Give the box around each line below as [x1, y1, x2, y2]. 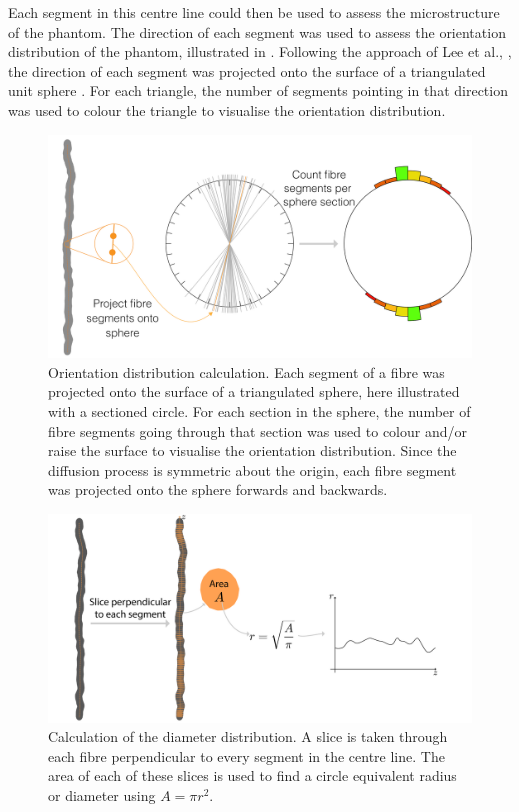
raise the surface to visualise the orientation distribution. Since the [48, 440, 457, 461]
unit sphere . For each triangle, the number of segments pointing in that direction [8, 80, 508, 101]
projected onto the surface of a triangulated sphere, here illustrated [48, 381, 460, 402]
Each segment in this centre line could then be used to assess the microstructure [8, 2, 500, 22]
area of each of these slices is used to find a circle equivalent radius [48, 765, 457, 786]
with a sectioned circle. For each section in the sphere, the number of [48, 400, 471, 421]
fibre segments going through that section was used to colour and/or [48, 420, 467, 441]
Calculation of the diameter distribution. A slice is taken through [48, 726, 448, 747]
